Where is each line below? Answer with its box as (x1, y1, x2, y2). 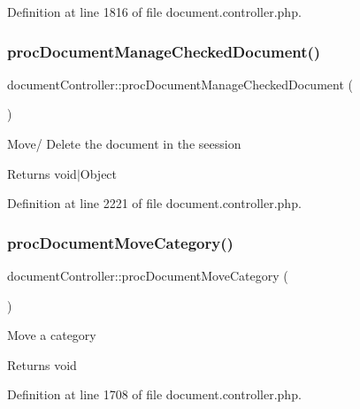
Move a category (7, 326, 96, 344)
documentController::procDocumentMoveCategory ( (7, 266, 288, 284)
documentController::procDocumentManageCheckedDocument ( (7, 74, 353, 93)
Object (80, 164, 118, 182)
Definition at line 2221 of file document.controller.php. (7, 194, 302, 212)
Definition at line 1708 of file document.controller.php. (7, 385, 302, 404)
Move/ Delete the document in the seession (7, 135, 241, 152)
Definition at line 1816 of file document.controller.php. (7, 3, 302, 20)
